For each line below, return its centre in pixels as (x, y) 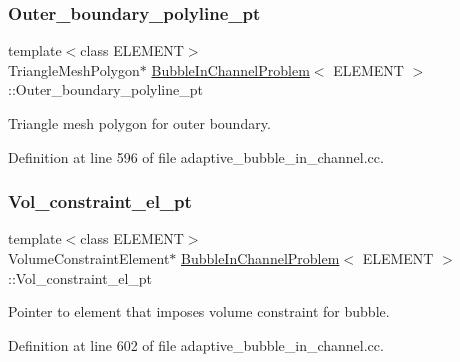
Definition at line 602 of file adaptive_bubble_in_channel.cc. (196, 344)
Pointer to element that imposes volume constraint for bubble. (199, 311)
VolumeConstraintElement (89, 258)
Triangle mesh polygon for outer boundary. (139, 123)
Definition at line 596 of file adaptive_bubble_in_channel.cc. (196, 156)
